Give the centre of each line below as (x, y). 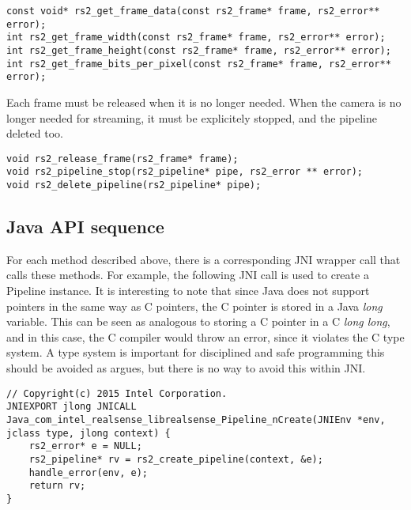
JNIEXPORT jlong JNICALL (72, 407)
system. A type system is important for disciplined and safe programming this (196, 352)
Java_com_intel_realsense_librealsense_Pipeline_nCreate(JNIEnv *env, (196, 419)
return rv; (57, 486)
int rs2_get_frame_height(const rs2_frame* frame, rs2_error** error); (199, 50)
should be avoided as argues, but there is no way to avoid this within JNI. (186, 368)
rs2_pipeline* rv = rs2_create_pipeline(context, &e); (176, 459)
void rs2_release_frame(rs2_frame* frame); (123, 159)
